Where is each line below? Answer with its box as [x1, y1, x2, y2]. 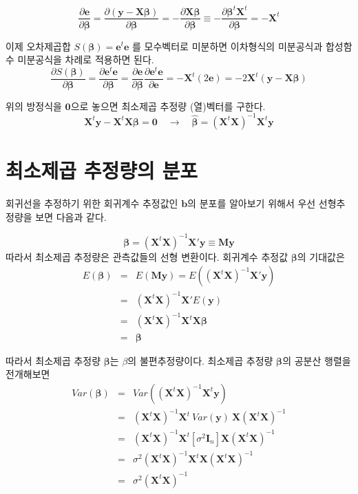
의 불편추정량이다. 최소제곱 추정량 [127, 353, 273, 367]
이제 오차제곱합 [6, 39, 71, 53]
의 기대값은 [297, 249, 345, 264]
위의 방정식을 [6, 98, 62, 113]
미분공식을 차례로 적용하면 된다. [17, 52, 154, 67]
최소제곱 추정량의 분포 [6, 156, 198, 184]
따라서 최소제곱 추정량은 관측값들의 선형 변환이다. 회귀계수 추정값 [6, 249, 288, 264]
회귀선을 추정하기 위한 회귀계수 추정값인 [6, 196, 178, 211]
